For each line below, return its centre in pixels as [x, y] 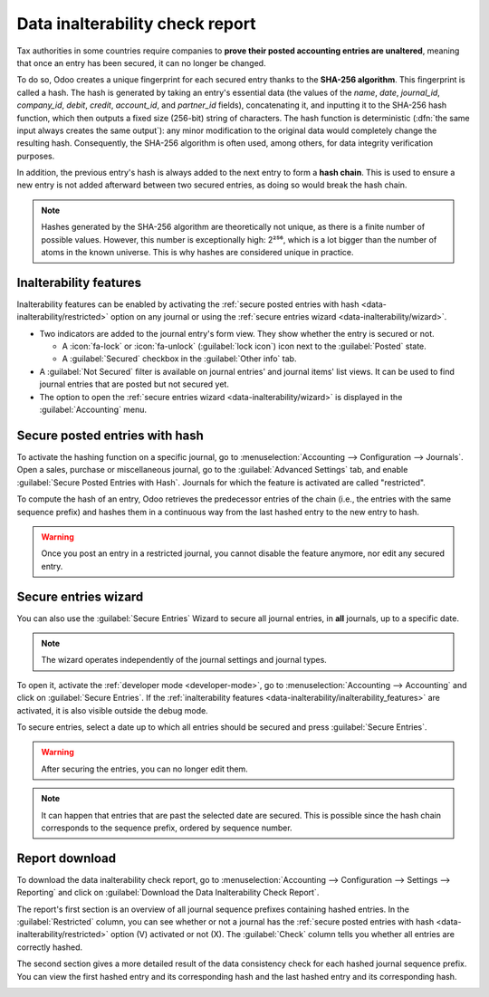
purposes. [36, 156]
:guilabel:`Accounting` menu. [93, 410]
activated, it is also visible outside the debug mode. [112, 710]
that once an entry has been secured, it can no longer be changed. [141, 62]
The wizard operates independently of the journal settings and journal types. [184, 660]
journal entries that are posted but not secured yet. [134, 384]
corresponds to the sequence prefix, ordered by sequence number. [167, 828]
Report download [67, 858]
